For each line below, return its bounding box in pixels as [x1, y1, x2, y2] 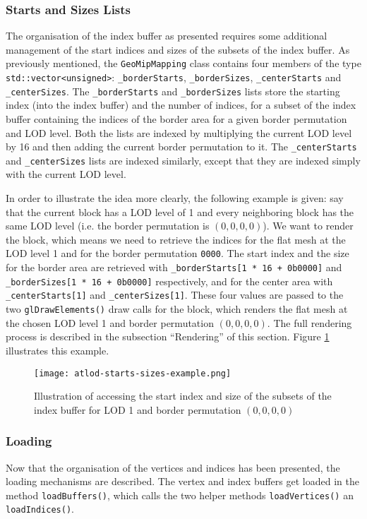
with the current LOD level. [6, 167, 126, 181]
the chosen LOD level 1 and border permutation [6, 315, 214, 330]
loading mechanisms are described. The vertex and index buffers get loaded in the [6, 474, 359, 489]
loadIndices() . [6, 501, 74, 516]
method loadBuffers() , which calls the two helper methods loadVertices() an [6, 487, 354, 502]
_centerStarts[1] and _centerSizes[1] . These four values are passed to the [6, 287, 344, 302]
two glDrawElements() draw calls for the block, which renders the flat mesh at [6, 302, 348, 316]
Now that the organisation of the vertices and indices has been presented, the [6, 460, 340, 475]
